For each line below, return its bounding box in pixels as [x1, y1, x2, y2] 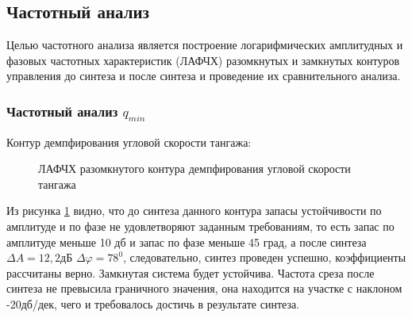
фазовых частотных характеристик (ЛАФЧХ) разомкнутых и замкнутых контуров [6, 52, 400, 68]
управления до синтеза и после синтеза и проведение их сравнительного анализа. [6, 67, 401, 84]
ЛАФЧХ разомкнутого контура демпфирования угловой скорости [38, 160, 351, 177]
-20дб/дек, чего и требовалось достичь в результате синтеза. [6, 295, 300, 312]
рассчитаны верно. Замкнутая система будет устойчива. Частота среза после [6, 264, 375, 281]
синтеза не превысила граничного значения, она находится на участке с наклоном [6, 280, 402, 297]
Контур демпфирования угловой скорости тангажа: [6, 133, 252, 150]
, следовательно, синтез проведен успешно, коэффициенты [123, 249, 406, 266]
